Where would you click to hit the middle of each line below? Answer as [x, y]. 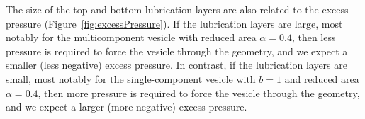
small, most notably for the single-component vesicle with [131, 78]
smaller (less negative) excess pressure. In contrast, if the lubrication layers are [176, 65]
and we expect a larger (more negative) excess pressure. [127, 107]
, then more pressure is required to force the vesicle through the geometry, [199, 92]
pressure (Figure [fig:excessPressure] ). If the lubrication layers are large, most [174, 23]
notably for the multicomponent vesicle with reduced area [131, 37]
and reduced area [322, 78]
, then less [314, 37]
